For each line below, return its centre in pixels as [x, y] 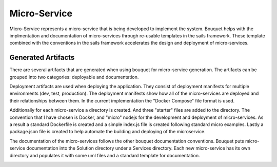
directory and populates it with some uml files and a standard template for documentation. [105, 155]
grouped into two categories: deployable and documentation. [74, 77]
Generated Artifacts [42, 58]
